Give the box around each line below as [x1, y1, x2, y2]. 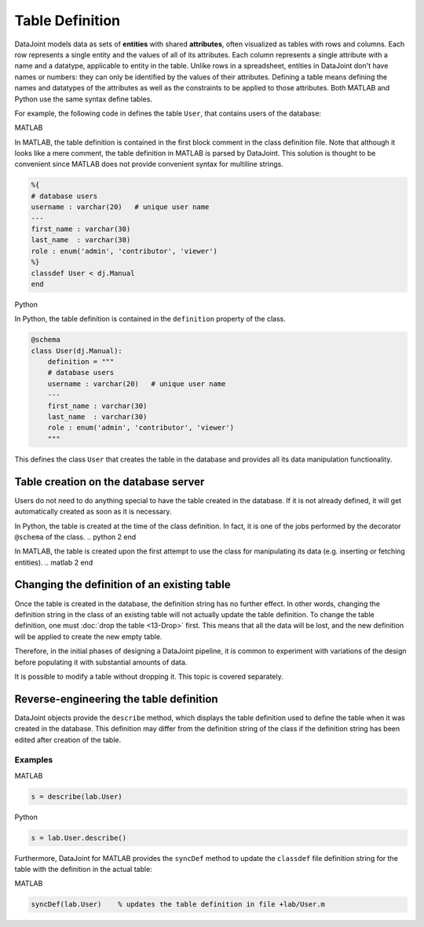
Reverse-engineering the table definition [14, 692, 219, 705]
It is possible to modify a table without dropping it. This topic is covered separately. [14, 671, 284, 681]
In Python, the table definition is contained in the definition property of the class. [14, 315, 286, 324]
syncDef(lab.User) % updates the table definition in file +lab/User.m [31, 900, 326, 909]
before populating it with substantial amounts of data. [14, 657, 188, 667]
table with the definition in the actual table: [14, 865, 152, 874]
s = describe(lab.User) [31, 792, 123, 801]
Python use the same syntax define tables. [14, 94, 153, 104]
